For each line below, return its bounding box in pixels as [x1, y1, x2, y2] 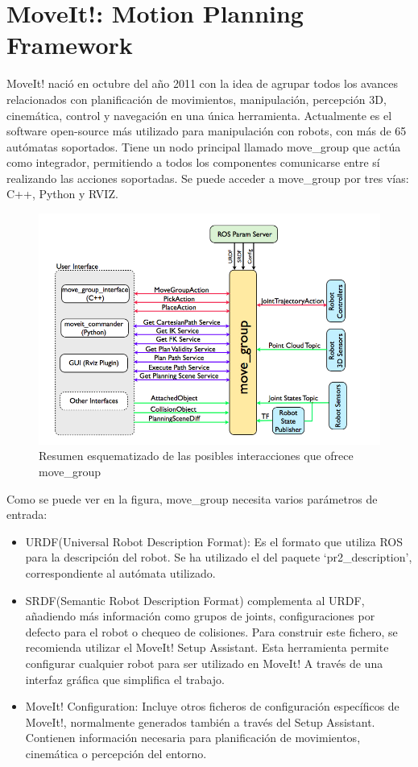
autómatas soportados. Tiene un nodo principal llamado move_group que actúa [6, 138, 401, 155]
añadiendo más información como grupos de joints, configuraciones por [25, 607, 375, 624]
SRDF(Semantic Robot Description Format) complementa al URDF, [25, 591, 365, 608]
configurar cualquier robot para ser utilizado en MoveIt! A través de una [25, 654, 383, 671]
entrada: [6, 506, 48, 523]
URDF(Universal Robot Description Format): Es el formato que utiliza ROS [25, 533, 404, 549]
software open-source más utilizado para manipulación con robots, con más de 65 [6, 122, 407, 139]
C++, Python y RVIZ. [6, 185, 118, 202]
